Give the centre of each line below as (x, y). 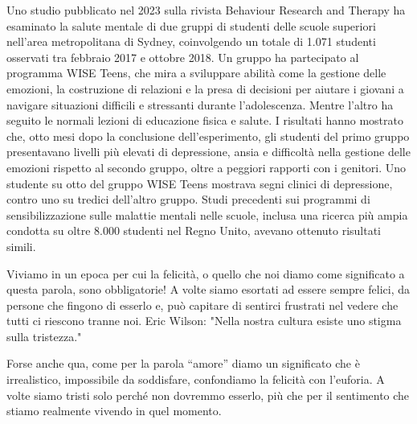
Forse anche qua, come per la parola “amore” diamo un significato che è (183, 363)
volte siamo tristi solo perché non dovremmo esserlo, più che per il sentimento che (208, 395)
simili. (21, 246)
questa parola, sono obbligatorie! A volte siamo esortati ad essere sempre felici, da (208, 289)
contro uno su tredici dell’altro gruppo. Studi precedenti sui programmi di (188, 199)
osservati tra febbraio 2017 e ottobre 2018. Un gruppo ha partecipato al (183, 57)
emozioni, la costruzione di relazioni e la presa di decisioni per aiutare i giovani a (205, 88)
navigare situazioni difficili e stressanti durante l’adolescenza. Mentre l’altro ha (200, 104)
